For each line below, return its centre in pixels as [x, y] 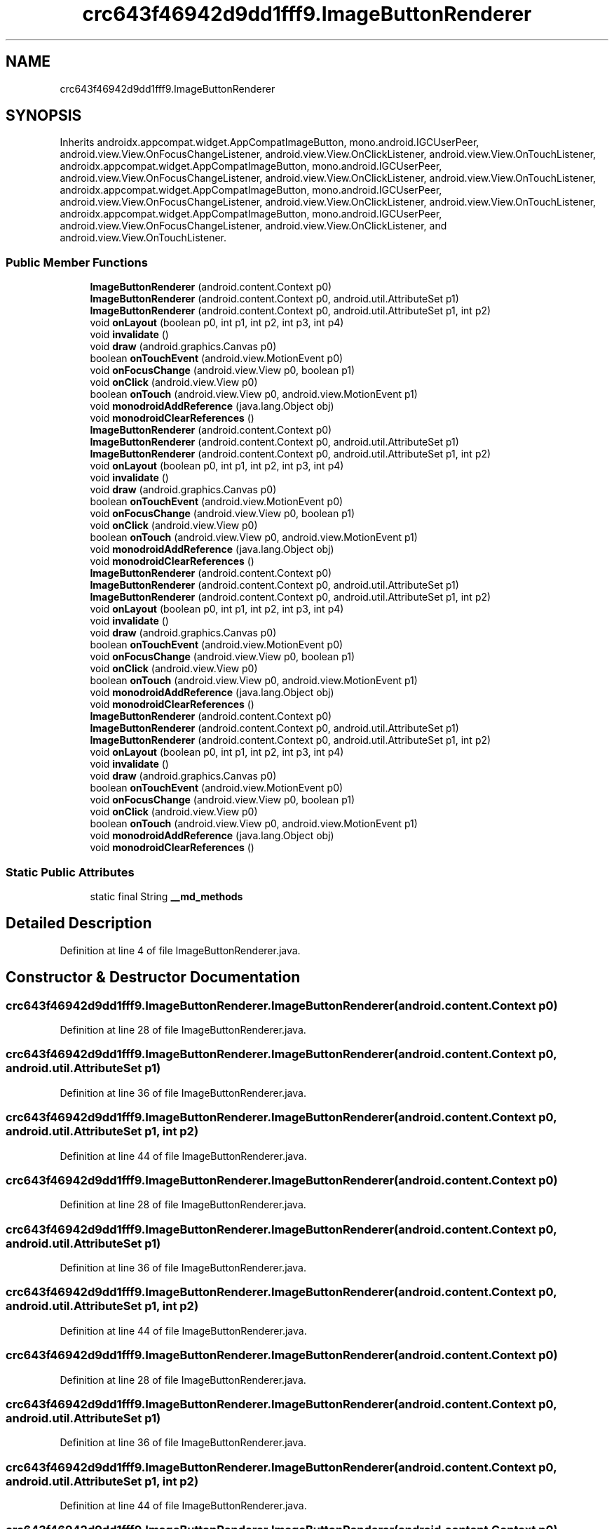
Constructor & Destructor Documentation [153, 977]
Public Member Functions [77, 262]
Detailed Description [79, 923]
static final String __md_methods [166, 896]
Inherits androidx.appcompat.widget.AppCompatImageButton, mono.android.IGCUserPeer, [270, 142]
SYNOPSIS [44, 116]
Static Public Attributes [70, 872]
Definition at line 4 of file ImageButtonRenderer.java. [180, 950]
